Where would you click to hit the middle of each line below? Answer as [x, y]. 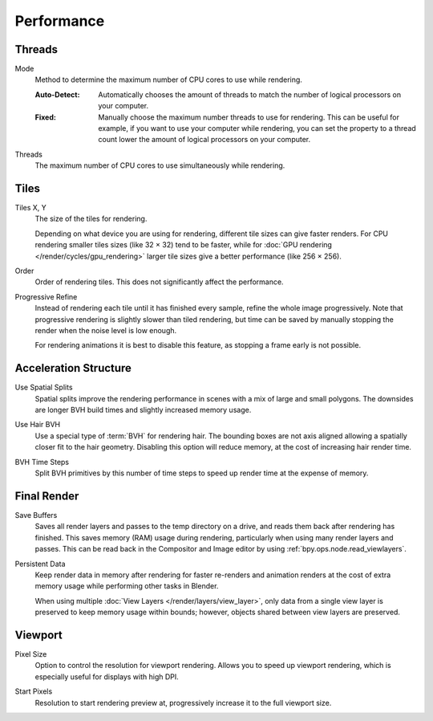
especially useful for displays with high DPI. [107, 676]
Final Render [47, 496]
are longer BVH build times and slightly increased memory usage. [143, 410]
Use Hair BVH [37, 425]
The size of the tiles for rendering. [91, 219]
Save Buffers [36, 515]
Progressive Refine [46, 296]
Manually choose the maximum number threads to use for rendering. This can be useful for [249, 117]
